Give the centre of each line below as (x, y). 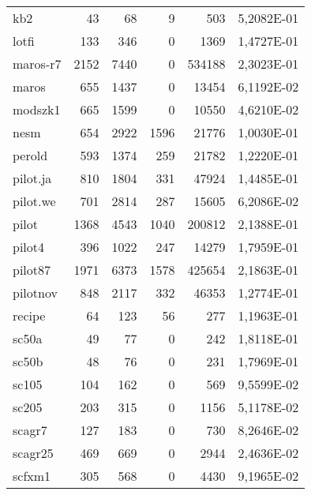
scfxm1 (32, 476)
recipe (29, 315)
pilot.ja (32, 178)
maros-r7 (37, 64)
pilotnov (35, 292)
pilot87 (32, 270)
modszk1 (37, 109)
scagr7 (30, 430)
